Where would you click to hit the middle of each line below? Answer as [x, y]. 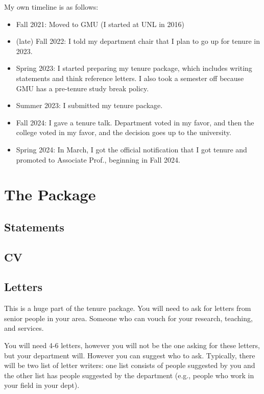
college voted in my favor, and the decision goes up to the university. [124, 132]
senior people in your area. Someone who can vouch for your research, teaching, [128, 318]
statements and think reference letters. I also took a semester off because [130, 78]
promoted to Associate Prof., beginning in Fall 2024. [98, 159]
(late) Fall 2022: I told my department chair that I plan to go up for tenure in [138, 41]
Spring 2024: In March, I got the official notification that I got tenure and [131, 149]
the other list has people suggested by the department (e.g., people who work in [129, 375]
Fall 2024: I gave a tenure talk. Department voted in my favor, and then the [135, 122]
